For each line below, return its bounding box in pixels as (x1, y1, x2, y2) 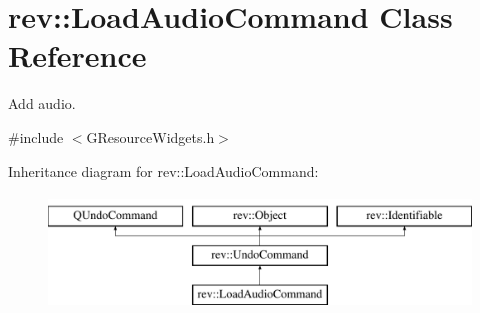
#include (8, 126, 64, 147)
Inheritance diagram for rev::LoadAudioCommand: (8, 160, 319, 181)
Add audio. (8, 93, 76, 114)
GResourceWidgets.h (86, 126, 215, 147)
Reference (8, 35, 147, 76)
